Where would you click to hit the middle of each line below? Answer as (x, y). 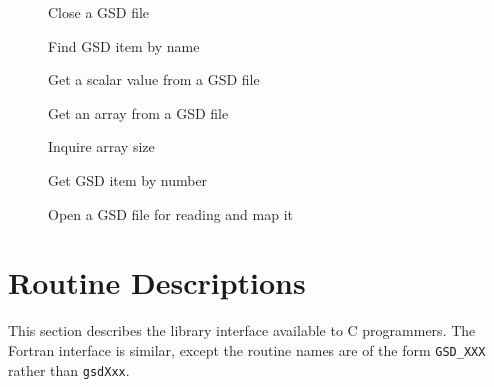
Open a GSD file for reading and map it (171, 213)
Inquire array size (101, 146)
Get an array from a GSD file (138, 112)
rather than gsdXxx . (69, 369)
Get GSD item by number (128, 179)
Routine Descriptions (157, 282)
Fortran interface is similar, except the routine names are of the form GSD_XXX (247, 349)
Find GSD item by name (124, 45)
